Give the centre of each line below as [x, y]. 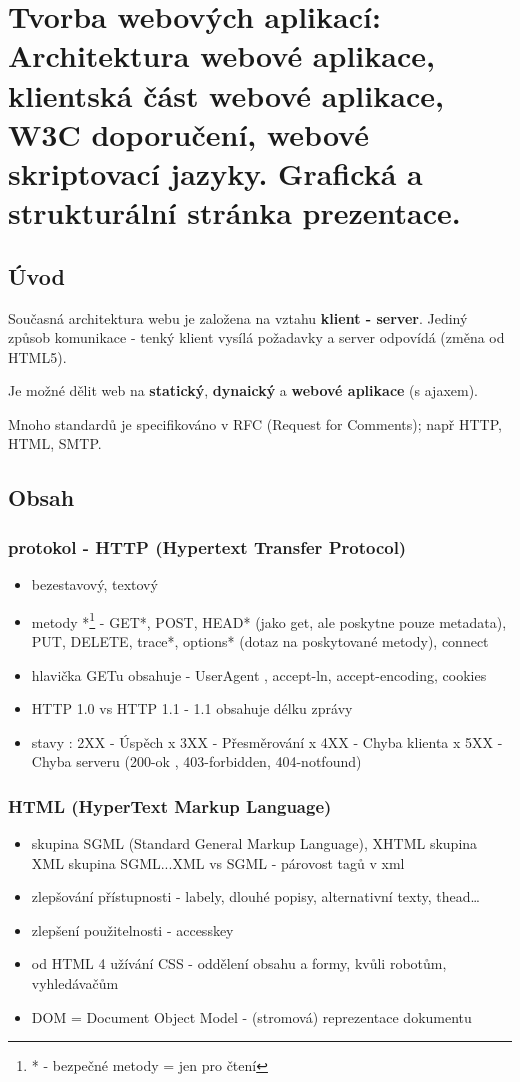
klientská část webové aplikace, [226, 94]
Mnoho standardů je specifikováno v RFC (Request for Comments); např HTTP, [255, 423]
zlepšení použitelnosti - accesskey [132, 929]
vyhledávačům [75, 983]
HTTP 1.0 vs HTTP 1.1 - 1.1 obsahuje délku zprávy [192, 708]
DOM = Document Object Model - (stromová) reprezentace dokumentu [251, 1016]
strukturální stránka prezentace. [234, 212]
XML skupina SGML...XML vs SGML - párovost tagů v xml [218, 862]
